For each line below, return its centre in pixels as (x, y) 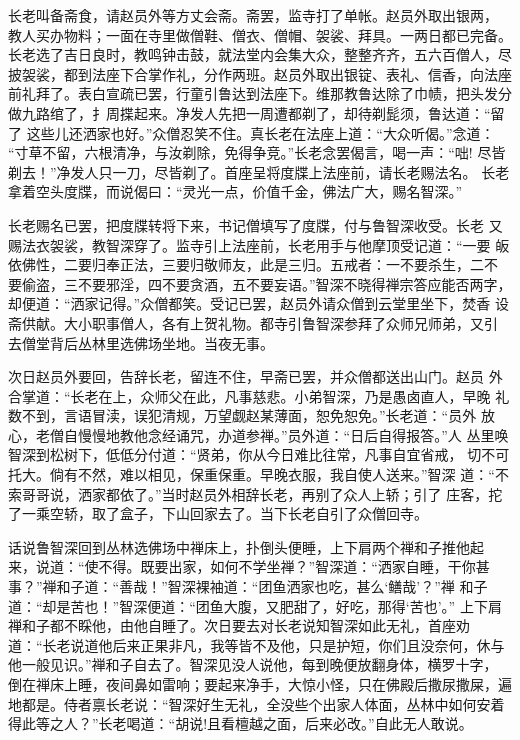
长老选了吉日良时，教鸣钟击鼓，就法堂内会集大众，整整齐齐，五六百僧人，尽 (260, 54)
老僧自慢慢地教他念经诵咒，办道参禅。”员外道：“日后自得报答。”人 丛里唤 (272, 434)
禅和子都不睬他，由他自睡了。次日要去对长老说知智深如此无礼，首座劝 (239, 625)
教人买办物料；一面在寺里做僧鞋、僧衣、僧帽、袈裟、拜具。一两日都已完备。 (260, 34)
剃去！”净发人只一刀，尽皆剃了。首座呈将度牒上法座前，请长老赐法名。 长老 (259, 171)
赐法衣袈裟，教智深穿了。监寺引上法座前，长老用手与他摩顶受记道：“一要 (249, 244)
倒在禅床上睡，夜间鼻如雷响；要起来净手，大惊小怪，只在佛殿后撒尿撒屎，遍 (260, 684)
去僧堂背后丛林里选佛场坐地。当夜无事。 (141, 342)
